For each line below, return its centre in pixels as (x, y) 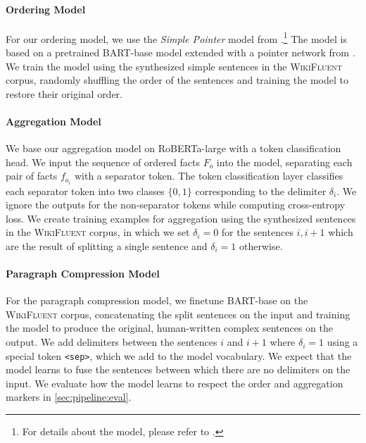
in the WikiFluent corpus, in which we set (98, 232)
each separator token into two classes (85, 191)
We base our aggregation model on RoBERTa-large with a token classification (173, 148)
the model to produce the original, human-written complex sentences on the (169, 328)
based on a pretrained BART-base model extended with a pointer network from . (181, 52)
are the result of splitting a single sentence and (107, 245)
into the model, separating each (284, 162)
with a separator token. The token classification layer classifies (209, 176)
